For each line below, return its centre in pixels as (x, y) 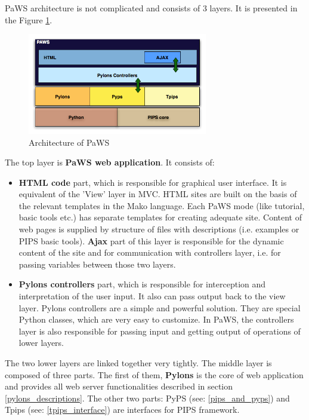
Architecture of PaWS (69, 142)
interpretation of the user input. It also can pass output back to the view (152, 296)
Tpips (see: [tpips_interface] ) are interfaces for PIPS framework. (122, 410)
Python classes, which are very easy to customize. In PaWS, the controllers (156, 319)
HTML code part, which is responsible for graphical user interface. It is (153, 182)
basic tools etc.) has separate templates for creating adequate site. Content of (160, 217)
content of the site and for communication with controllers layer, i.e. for (150, 252)
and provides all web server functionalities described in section (119, 386)
